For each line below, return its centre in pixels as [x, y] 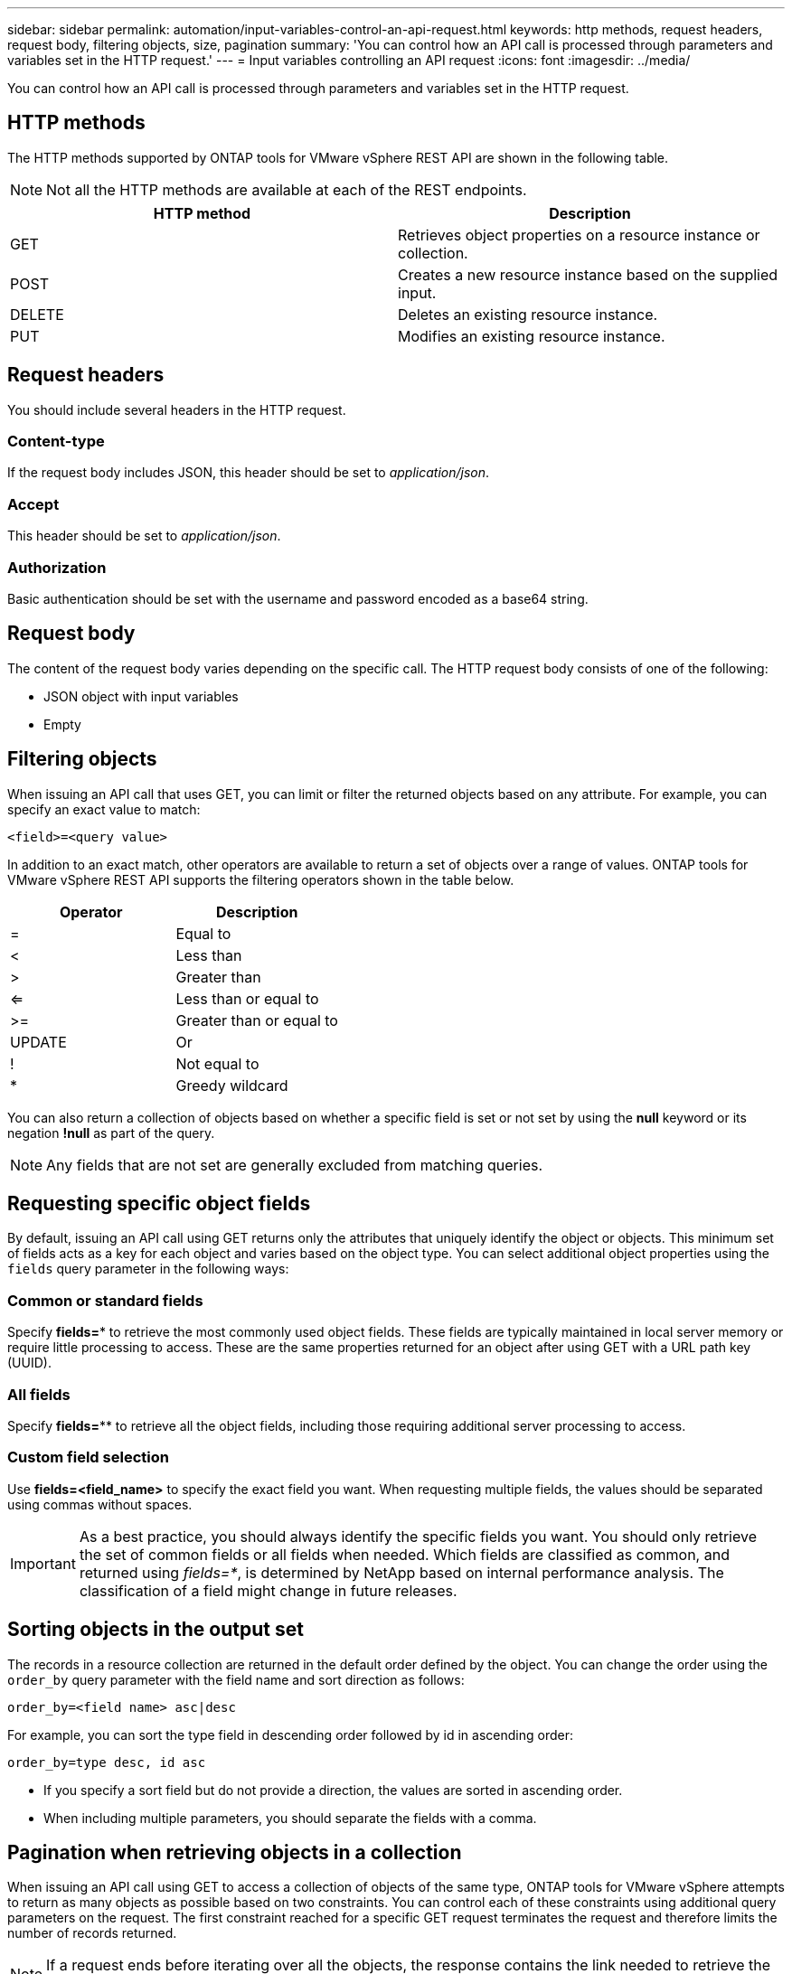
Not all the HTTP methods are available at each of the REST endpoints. [287, 189]
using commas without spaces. [100, 1504]
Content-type [56, 442]
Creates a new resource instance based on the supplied [588, 274]
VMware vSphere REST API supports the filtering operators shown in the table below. [261, 879]
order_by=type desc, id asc [107, 1762]
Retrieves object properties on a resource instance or [579, 235]
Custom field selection [88, 1457]
